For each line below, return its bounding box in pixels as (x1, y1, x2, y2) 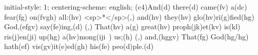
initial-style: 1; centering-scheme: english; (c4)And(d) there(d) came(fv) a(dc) (4, 2, 247, 12)
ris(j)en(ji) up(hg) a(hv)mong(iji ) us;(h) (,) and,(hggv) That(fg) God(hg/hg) (4, 31, 249, 41)
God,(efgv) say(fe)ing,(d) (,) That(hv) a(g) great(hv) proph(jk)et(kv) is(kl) (4, 21, 241, 32)
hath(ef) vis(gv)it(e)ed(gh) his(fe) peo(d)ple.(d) (4, 41, 154, 51)
